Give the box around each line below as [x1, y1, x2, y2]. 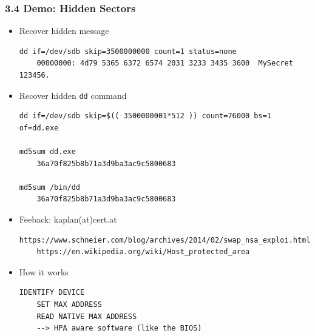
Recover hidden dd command [19, 89, 127, 101]
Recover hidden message [19, 24, 109, 37]
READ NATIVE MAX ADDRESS [36, 312, 137, 321]
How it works [19, 265, 69, 278]
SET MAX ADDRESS [36, 300, 102, 309]
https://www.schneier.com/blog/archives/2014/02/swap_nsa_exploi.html [19, 235, 311, 244]
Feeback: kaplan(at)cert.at [19, 213, 117, 225]
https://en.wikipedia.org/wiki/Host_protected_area [36, 247, 250, 257]
